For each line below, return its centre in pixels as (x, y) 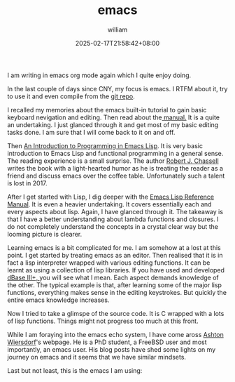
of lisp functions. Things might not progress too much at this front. (103, 321)
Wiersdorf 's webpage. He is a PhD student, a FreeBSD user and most (107, 342)
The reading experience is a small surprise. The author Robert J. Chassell (113, 161)
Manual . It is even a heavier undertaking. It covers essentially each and (109, 204)
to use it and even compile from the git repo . (71, 96)
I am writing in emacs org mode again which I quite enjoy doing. (99, 75)
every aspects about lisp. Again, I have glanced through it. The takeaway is (115, 211)
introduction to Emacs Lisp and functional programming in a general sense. (115, 153)
